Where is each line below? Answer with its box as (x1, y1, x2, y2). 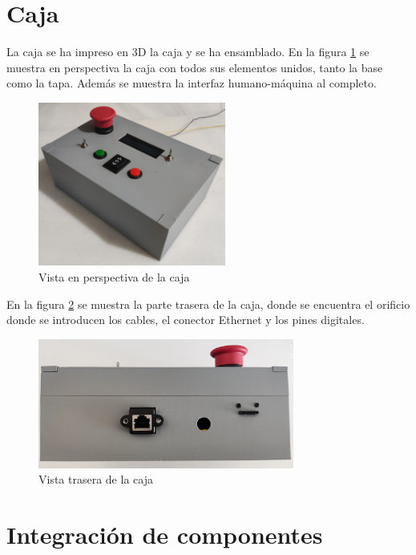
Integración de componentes (6, 518, 323, 551)
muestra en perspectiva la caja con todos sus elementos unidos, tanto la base (6, 59, 383, 75)
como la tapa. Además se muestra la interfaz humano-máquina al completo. (6, 75, 377, 91)
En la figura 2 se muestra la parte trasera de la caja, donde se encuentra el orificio (6, 295, 410, 312)
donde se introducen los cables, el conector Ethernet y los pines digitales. (6, 311, 365, 328)
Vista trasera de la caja (38, 471, 153, 488)
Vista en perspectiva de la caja (38, 269, 190, 286)
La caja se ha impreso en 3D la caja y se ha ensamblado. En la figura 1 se (6, 43, 370, 60)
